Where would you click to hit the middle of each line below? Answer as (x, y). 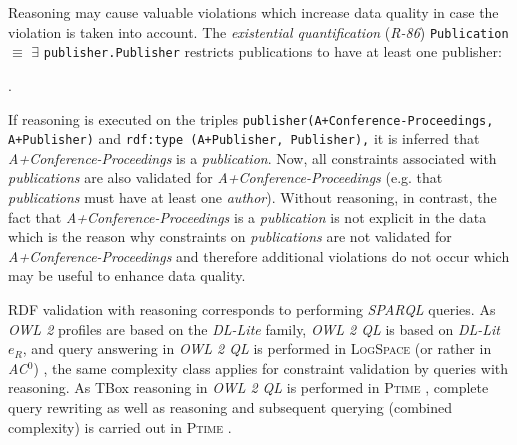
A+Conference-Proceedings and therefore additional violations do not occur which (259, 255)
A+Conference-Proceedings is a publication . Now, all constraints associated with (252, 157)
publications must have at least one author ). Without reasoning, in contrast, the (252, 197)
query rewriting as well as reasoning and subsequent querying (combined (230, 406)
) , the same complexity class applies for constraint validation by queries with (271, 367)
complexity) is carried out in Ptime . (120, 426)
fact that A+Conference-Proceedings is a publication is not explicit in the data (247, 216)
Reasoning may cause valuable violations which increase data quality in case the (253, 12)
